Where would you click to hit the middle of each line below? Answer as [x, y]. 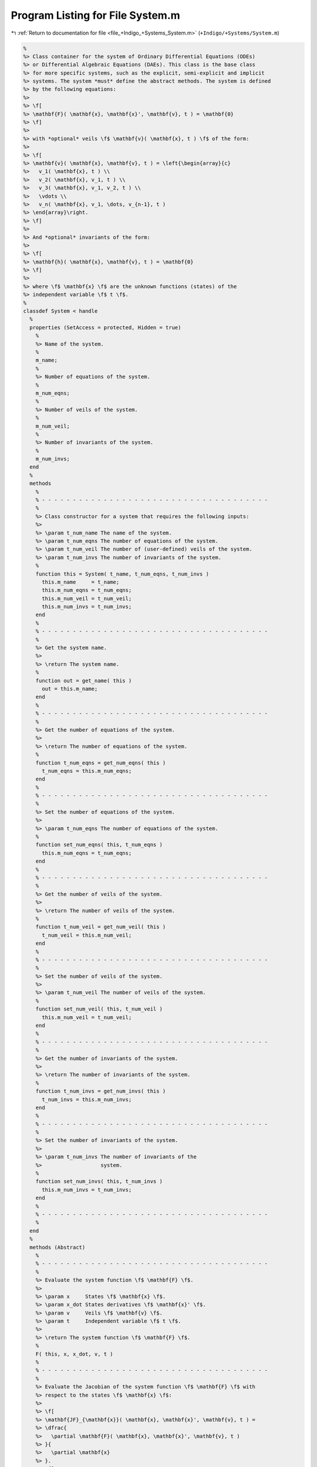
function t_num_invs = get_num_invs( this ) [101, 1091]
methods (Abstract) [58, 1247]
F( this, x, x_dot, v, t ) [75, 1354]
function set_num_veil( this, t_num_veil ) [99, 1009]
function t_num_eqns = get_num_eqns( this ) [101, 763]
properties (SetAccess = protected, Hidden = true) [105, 327]
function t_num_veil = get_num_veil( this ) [101, 927]
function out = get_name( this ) [84, 680]
